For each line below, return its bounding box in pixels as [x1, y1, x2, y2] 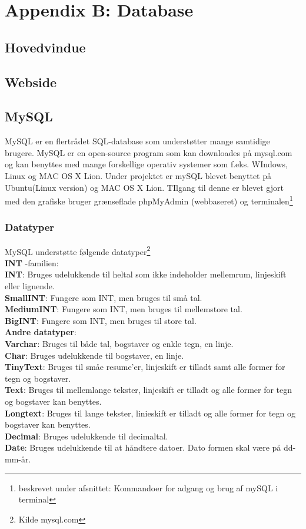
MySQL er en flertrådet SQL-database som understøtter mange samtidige [5, 135, 270, 147]
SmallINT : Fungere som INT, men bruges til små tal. [5, 291, 202, 303]
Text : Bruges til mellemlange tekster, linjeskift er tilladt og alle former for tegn [5, 383, 292, 396]
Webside [5, 72, 57, 91]
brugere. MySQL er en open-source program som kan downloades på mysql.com [5, 146, 292, 158]
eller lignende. [5, 280, 55, 292]
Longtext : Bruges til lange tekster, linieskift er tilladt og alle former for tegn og [5, 406, 295, 419]
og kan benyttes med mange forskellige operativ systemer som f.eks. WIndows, [5, 158, 288, 170]
